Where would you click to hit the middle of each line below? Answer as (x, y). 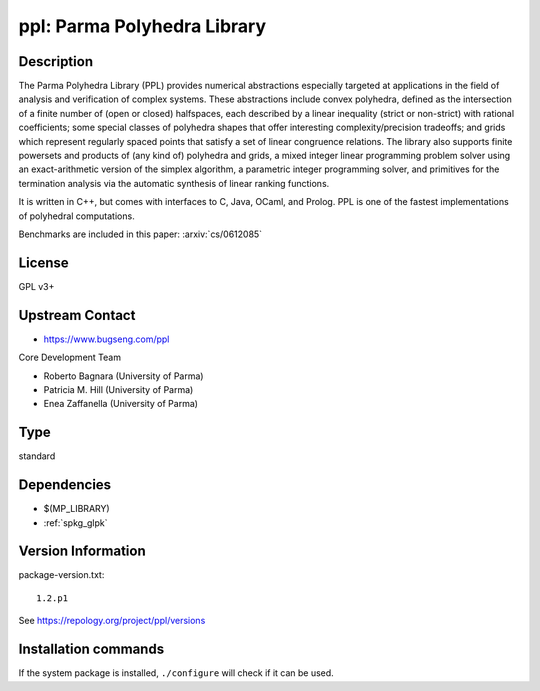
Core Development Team (70, 357)
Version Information (82, 551)
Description (56, 61)
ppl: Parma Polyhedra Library (142, 26)
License (43, 262)
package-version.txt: (61, 575)
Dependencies (65, 485)
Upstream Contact (77, 315)
